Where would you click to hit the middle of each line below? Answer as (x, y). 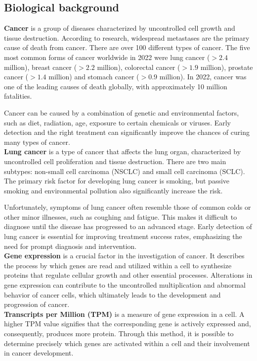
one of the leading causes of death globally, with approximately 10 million (116, 86)
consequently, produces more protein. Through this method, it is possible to (119, 333)
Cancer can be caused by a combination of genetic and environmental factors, (122, 112)
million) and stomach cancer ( (94, 77)
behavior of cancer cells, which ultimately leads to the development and (112, 294)
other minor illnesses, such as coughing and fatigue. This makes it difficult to (121, 216)
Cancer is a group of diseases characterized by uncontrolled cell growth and (120, 28)
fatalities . (18, 96)
